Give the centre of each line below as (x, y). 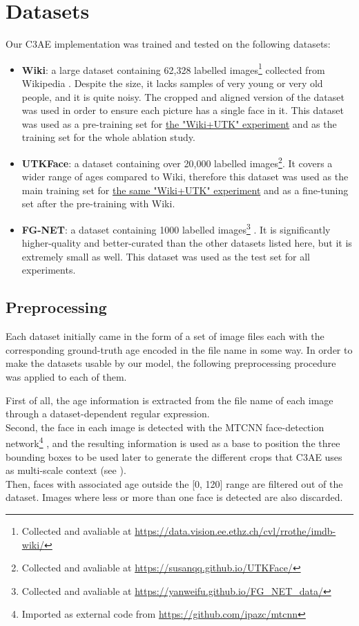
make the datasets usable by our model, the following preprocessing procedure (171, 363)
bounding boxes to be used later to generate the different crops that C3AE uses (174, 456)
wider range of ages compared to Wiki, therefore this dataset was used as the (185, 177)
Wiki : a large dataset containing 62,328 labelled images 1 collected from (173, 68)
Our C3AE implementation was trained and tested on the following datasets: (168, 44)
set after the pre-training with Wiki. (98, 203)
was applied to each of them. (66, 376)
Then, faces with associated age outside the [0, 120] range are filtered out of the (174, 483)
